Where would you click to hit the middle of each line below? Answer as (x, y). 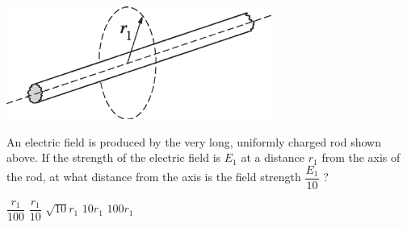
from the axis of (361, 157)
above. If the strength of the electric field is (114, 157)
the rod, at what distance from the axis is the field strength (154, 177)
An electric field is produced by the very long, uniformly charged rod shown (194, 141)
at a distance (273, 157)
